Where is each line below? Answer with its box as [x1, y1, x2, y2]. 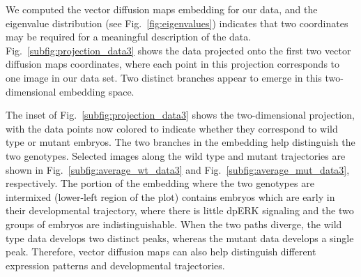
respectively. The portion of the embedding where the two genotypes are [6, 176, 314, 190]
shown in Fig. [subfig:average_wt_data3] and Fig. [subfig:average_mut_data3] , [6, 162, 350, 177]
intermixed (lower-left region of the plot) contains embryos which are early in [6, 189, 335, 204]
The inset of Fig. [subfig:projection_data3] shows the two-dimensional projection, [6, 107, 355, 122]
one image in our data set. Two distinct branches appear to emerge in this [6, 70, 322, 84]
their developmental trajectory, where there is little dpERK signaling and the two [6, 203, 354, 218]
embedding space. [59, 84, 135, 98]
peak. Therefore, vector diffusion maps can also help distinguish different [6, 244, 316, 259]
